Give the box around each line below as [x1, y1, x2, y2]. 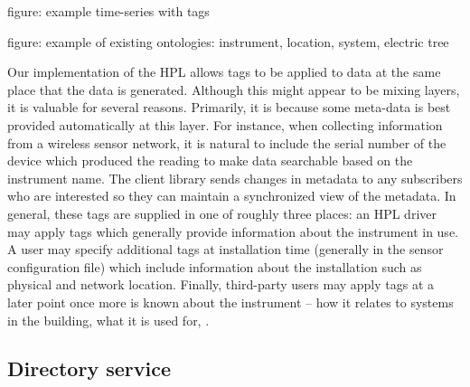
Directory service [7, 354, 171, 382]
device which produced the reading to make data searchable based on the [7, 151, 413, 170]
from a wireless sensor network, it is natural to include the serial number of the [7, 133, 446, 152]
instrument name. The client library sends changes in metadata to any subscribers [7, 168, 463, 187]
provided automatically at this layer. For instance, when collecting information [7, 115, 443, 134]
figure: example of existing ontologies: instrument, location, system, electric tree [7, 32, 449, 51]
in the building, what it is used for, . [7, 310, 210, 329]
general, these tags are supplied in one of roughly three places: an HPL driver [7, 203, 437, 222]
